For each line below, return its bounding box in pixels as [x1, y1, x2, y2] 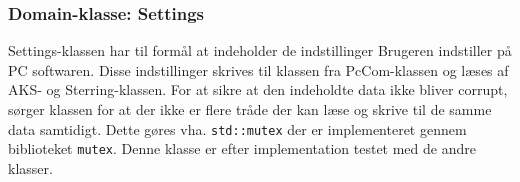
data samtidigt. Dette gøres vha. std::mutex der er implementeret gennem [8, 118, 467, 139]
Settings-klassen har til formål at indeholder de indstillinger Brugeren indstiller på [8, 40, 512, 61]
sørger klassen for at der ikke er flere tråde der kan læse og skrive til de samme [8, 99, 492, 119]
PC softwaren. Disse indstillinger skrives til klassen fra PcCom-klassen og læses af [8, 59, 509, 80]
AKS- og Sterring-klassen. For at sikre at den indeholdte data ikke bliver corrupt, [8, 79, 508, 100]
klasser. [8, 157, 53, 178]
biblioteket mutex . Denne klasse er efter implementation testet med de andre [8, 138, 476, 159]
